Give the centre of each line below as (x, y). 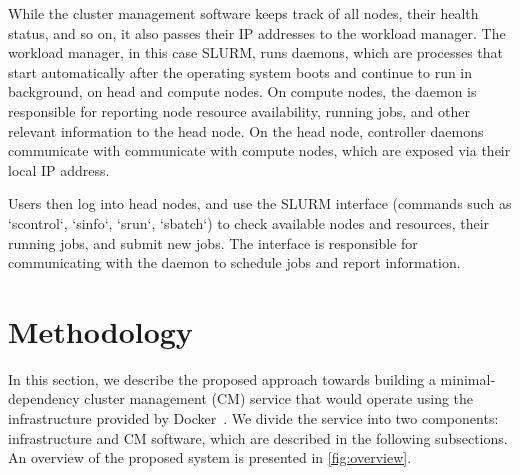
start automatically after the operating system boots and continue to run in (240, 71)
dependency (44, 398)
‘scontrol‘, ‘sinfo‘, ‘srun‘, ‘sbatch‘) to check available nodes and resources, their (249, 222)
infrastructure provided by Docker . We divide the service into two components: (253, 418)
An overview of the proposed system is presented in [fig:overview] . (210, 457)
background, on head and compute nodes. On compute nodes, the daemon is (242, 91)
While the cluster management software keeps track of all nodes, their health (243, 13)
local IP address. (59, 169)
